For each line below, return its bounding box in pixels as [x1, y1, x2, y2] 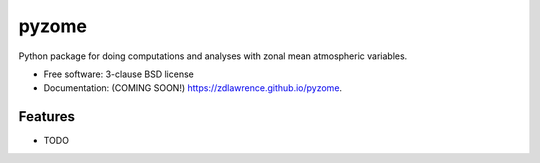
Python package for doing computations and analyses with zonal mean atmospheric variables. [18, 50, 408, 62]
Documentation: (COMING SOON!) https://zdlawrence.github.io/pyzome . [43, 82, 343, 94]
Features [18, 108, 75, 125]
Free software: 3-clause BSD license [43, 68, 194, 80]
